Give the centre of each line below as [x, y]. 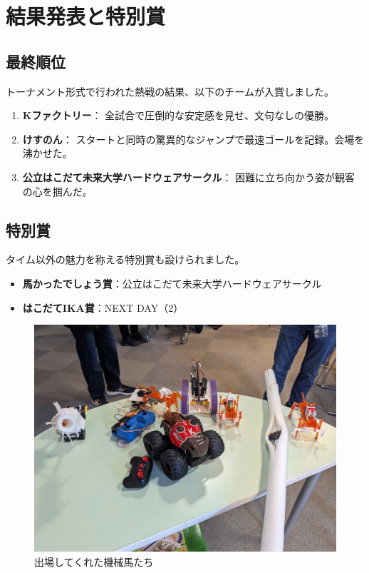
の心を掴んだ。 [57, 191]
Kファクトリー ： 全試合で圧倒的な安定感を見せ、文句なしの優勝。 [178, 115]
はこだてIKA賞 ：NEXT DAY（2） [103, 307]
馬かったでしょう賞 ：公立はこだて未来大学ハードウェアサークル [172, 283]
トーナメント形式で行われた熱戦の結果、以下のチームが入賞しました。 [170, 91]
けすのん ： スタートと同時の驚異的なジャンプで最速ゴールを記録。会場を [193, 139]
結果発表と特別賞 [86, 16]
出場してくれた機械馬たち [94, 561]
